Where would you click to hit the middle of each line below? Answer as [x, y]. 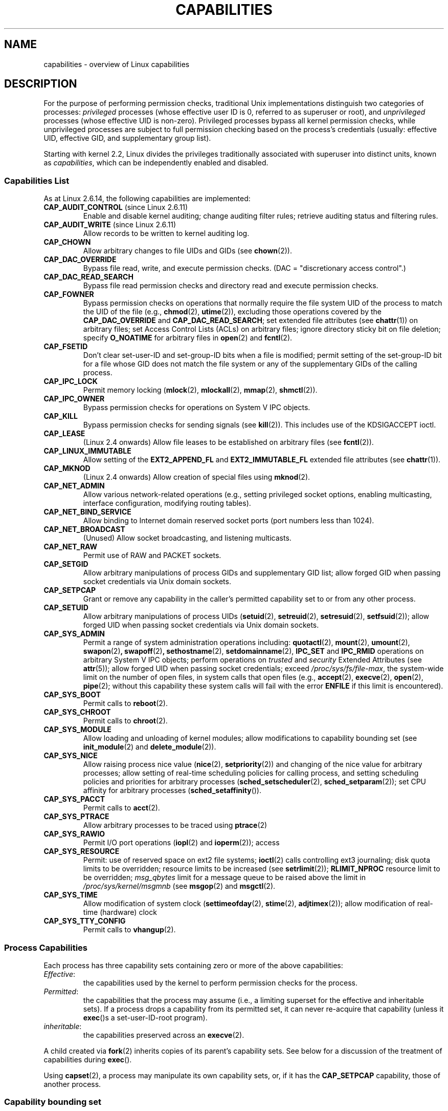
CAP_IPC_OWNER [74, 399]
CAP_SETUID [66, 608]
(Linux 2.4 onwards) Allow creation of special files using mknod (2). [197, 477]
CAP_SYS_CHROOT [77, 712]
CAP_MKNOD [67, 468]
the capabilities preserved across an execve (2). [164, 1035]
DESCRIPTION [41, 84]
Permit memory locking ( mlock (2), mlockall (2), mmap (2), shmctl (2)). [200, 390]
